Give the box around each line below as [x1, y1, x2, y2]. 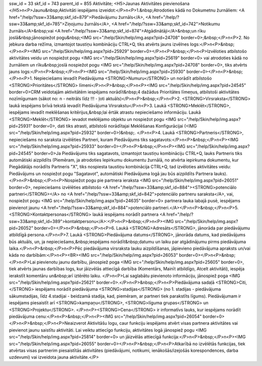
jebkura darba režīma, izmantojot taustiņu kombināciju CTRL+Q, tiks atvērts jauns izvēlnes [9, 41, 189, 47]
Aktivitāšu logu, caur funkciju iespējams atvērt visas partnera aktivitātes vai [87, 320, 238, 326]
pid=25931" [9, 123, 33, 129]
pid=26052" [9, 225, 33, 231]
